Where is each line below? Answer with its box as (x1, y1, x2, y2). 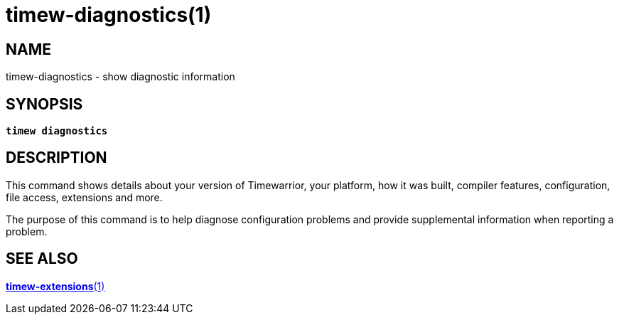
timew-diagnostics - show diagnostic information (6, 70, 235, 83)
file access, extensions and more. (6, 191, 163, 203)
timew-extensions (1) (6, 279, 105, 292)
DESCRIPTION (6, 149, 107, 167)
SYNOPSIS (6, 95, 83, 113)
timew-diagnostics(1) (6, 3, 212, 27)
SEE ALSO (6, 250, 78, 268)
